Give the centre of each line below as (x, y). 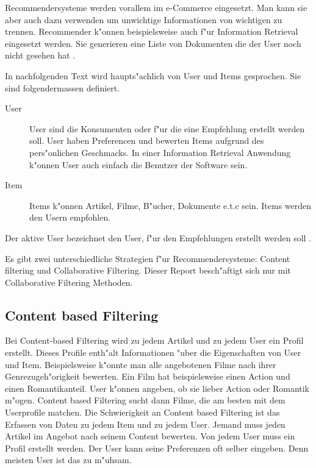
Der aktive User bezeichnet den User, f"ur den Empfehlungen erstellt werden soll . (158, 237)
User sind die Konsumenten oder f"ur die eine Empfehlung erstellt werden (167, 128)
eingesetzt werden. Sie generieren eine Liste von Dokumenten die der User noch (153, 43)
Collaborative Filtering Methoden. (69, 282)
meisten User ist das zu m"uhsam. (68, 460)
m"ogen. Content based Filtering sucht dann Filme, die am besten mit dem (145, 400)
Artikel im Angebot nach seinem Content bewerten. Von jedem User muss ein (150, 436)
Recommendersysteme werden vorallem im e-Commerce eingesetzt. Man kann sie (156, 7)
